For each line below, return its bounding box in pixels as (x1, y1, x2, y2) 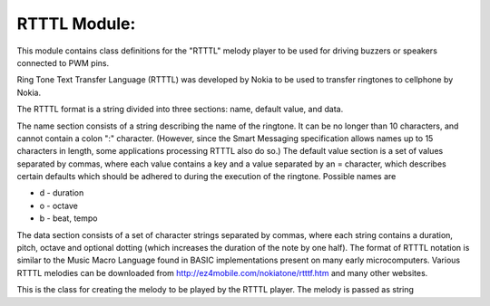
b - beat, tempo (39, 213, 99, 224)
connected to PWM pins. (16, 57, 109, 68)
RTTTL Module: (16, 14, 136, 33)
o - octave (39, 200, 79, 211)
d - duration (39, 187, 84, 198)
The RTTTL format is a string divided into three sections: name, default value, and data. (16, 104, 344, 115)
